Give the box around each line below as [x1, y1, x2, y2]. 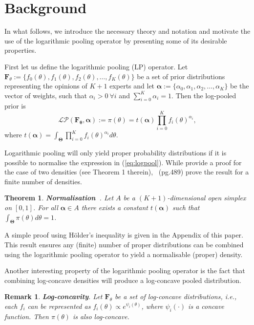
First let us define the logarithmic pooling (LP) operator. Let [4, 61, 188, 71]
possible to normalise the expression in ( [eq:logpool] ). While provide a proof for [4, 157, 242, 167]
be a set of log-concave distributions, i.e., [115, 291, 237, 302]
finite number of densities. [4, 176, 82, 186]
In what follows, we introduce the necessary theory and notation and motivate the [4, 26, 251, 36]
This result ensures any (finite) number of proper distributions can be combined [4, 239, 244, 249]
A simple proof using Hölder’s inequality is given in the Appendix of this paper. [4, 230, 244, 240]
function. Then [4, 311, 49, 321]
